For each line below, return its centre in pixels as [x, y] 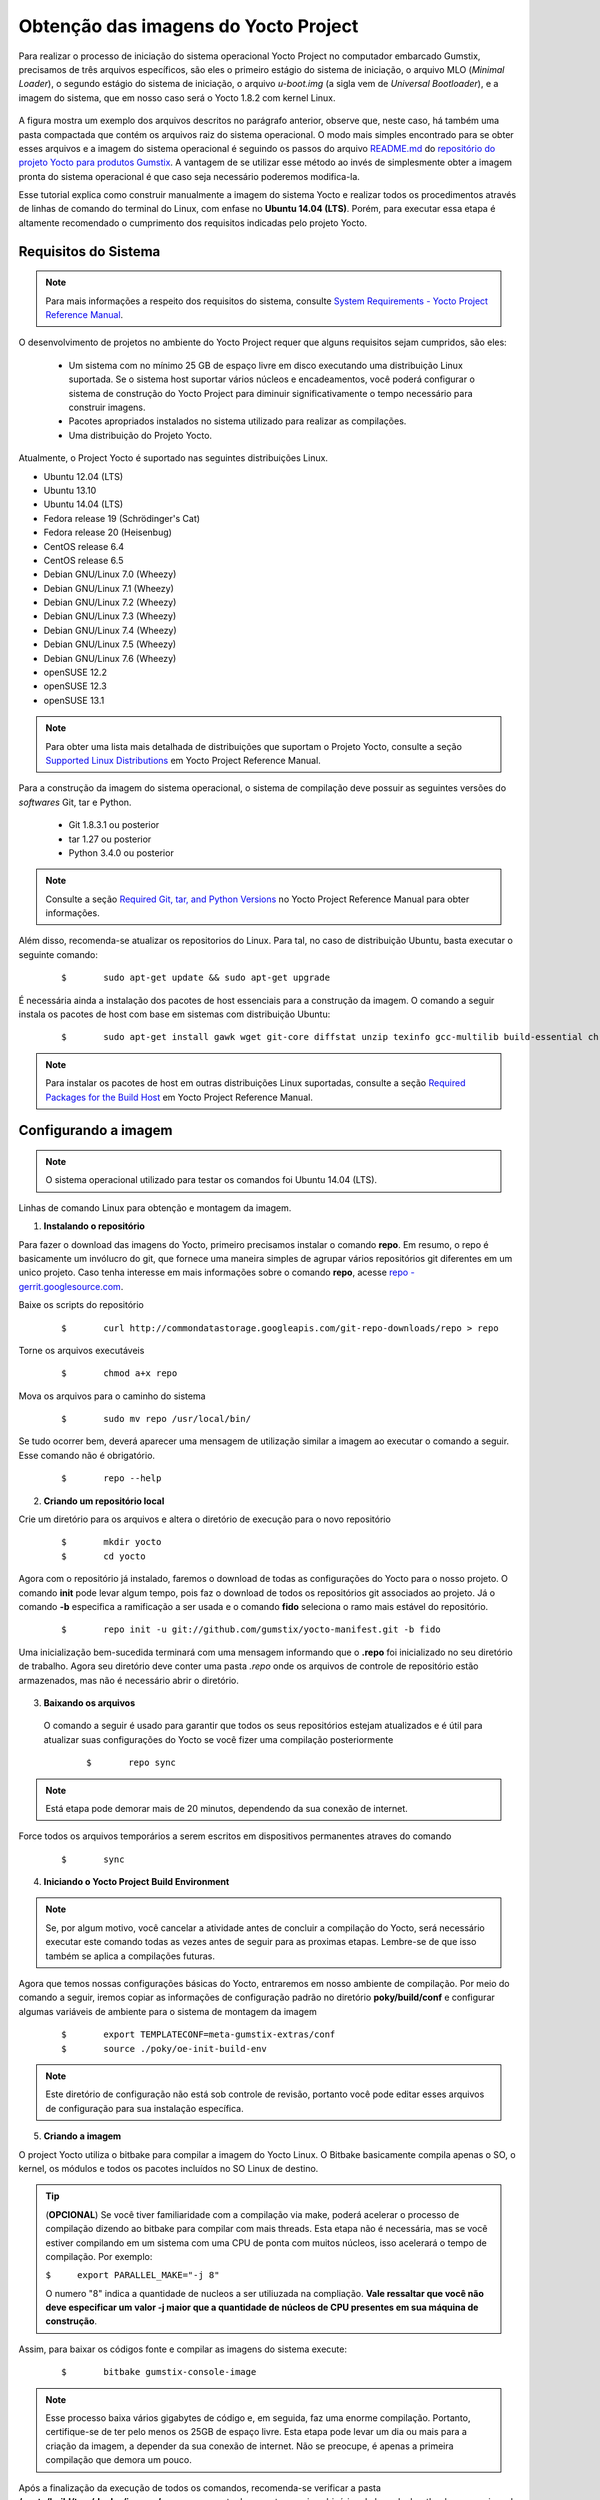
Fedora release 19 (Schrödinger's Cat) [121, 518]
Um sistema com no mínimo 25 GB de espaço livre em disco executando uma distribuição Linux [266, 365]
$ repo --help [111, 1478]
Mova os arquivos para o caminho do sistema [112, 1396]
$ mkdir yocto [111, 1542]
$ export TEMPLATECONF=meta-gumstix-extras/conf [198, 2034]
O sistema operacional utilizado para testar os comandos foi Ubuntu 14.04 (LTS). [211, 1180]
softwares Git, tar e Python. [75, 802]
